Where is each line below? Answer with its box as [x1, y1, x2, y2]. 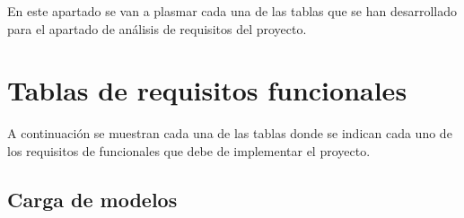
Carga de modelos [7, 185, 178, 213]
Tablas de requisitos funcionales [7, 72, 407, 109]
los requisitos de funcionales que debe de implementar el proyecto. [7, 141, 371, 160]
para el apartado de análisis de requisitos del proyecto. [7, 19, 307, 38]
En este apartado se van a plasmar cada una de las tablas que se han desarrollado [7, 2, 457, 20]
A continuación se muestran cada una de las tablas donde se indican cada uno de [7, 124, 452, 143]
